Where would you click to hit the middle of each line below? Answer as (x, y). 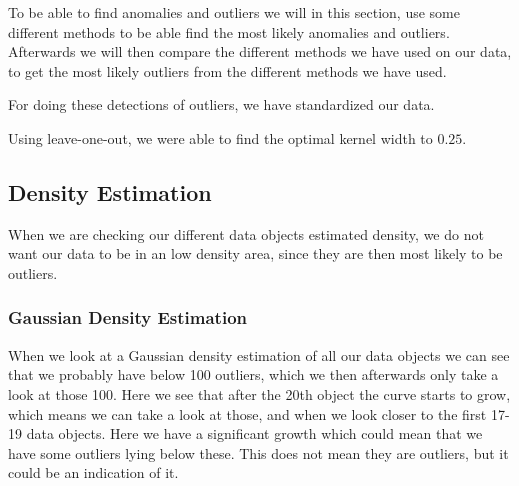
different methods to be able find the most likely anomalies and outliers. (229, 31)
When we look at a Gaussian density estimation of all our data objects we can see (259, 354)
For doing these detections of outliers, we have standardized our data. (221, 104)
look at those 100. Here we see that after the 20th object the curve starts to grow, (259, 393)
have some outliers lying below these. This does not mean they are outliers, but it (258, 452)
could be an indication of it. (93, 472)
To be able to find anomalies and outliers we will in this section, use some (234, 12)
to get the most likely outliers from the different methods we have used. (227, 70)
